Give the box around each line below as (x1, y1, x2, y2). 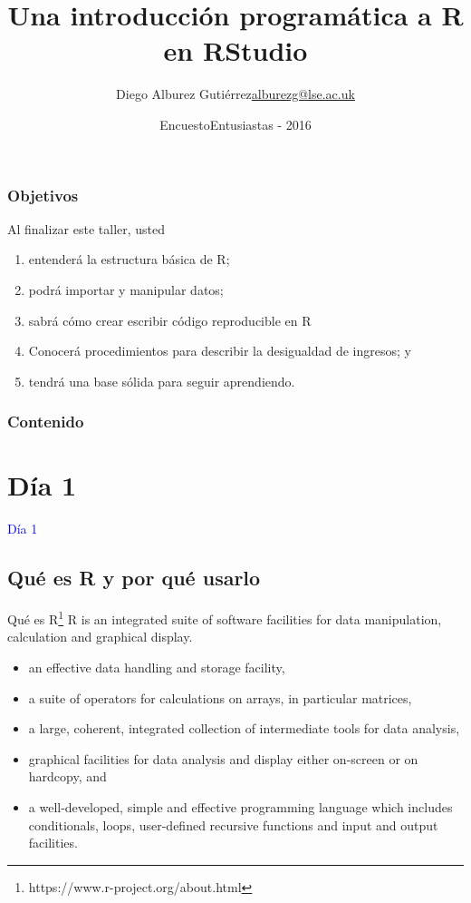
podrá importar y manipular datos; (28, 280, 224, 299)
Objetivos (7, 183, 79, 206)
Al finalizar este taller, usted (7, 219, 166, 238)
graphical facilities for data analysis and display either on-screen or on (28, 749, 418, 768)
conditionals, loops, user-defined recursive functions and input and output (28, 815, 438, 834)
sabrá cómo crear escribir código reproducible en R (28, 310, 312, 329)
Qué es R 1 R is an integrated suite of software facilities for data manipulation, (7, 607, 442, 628)
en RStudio (163, 32, 308, 69)
